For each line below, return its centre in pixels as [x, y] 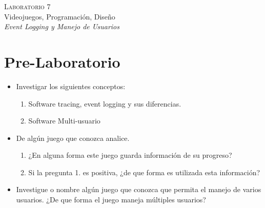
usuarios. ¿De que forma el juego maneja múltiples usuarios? [111, 200]
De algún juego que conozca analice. [73, 138]
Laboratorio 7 [27, 6]
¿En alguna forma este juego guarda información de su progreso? [130, 155]
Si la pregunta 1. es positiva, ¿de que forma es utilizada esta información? [144, 172]
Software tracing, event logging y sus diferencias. [105, 103]
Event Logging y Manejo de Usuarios [62, 26]
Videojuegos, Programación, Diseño [60, 16]
